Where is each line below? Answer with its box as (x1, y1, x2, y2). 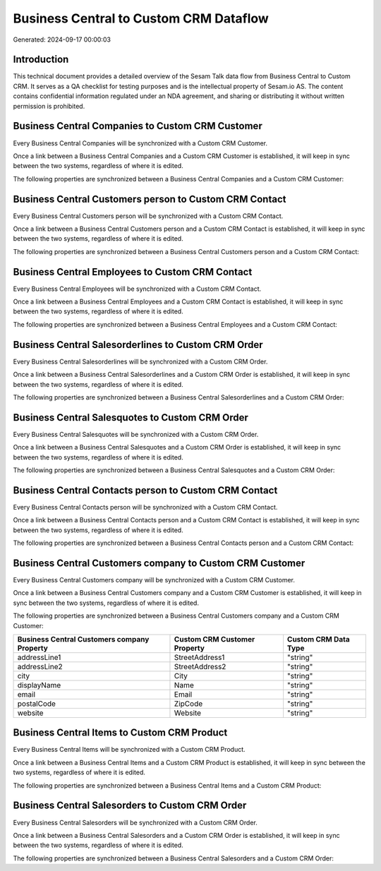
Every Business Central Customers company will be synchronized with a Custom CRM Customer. (13, 576, 296, 584)
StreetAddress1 (174, 652, 225, 662)
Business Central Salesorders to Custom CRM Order (13, 800, 247, 812)
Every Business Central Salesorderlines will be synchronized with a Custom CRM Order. (13, 357, 268, 366)
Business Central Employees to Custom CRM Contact (13, 265, 253, 278)
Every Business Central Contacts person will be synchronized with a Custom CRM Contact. (13, 503, 278, 511)
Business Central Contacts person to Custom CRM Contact (13, 484, 278, 496)
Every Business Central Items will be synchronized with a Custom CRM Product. (13, 745, 246, 754)
